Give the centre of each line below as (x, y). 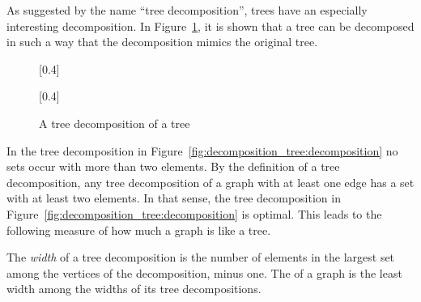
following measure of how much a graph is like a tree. (139, 230)
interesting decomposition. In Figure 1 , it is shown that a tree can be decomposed (210, 26)
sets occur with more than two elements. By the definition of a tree (173, 166)
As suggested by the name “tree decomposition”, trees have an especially (187, 10)
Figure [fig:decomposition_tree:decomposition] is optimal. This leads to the (194, 213)
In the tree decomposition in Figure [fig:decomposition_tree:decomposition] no (202, 150)
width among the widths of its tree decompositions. (134, 289)
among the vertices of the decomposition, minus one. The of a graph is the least (204, 272)
